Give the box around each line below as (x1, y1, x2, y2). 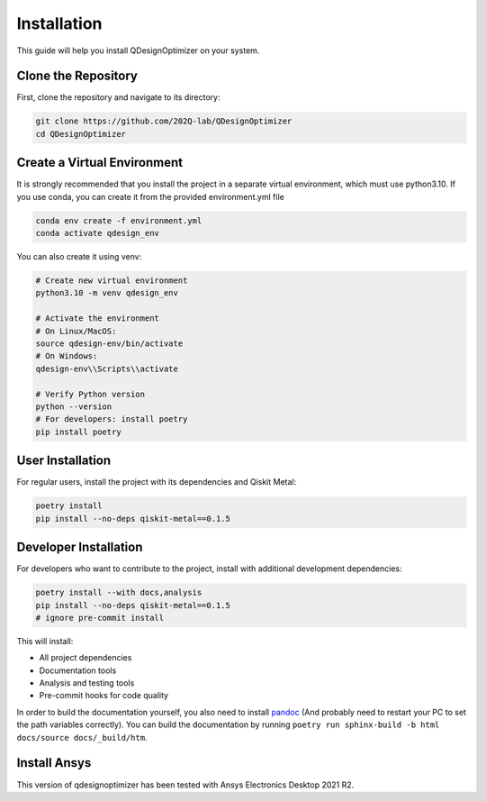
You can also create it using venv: (16, 251, 142, 262)
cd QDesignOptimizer (35, 129, 126, 139)
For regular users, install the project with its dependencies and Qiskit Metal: (16, 477, 297, 487)
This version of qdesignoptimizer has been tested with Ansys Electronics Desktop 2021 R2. (16, 779, 355, 790)
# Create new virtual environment (35, 276, 188, 286)
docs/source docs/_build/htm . (16, 732, 148, 742)
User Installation (16, 453, 112, 469)
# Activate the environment (35, 314, 159, 323)
